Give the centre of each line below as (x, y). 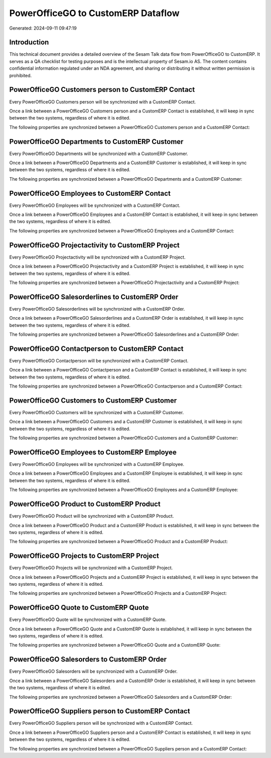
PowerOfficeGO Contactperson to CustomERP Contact (96, 349)
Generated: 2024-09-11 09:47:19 (43, 28)
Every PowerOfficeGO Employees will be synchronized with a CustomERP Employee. (97, 464)
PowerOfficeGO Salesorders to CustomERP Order (88, 659)
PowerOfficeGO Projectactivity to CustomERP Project (95, 245)
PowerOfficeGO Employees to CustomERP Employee (93, 452)
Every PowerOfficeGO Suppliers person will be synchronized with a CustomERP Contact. (101, 723)
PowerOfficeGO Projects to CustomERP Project (84, 556)
